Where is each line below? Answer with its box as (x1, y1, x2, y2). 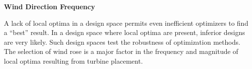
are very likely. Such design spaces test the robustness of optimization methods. (4, 36, 240, 47)
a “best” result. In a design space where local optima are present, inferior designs (4, 27, 245, 37)
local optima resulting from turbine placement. (4, 55, 143, 66)
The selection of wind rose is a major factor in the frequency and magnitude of (4, 46, 238, 56)
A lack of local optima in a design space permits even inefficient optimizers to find (4, 17, 249, 28)
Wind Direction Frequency (4, 1, 95, 11)
